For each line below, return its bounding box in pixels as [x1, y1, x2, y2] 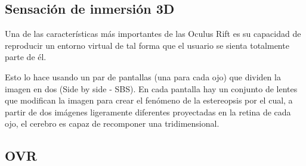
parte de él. [5, 51, 47, 63]
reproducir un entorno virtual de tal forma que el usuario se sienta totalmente [5, 39, 289, 51]
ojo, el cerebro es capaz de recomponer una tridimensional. [5, 117, 220, 130]
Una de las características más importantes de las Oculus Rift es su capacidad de [5, 27, 301, 40]
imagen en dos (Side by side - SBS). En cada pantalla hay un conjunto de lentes [5, 82, 298, 95]
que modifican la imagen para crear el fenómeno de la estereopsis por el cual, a [5, 94, 293, 107]
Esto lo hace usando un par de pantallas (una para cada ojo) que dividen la [5, 70, 281, 83]
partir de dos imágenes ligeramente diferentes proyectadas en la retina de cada [5, 105, 291, 118]
